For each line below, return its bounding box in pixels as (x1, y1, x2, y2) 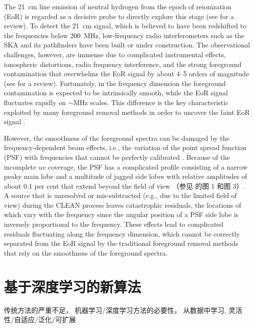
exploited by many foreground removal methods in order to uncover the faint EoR (4, 107, 250, 117)
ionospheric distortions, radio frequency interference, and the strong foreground (4, 59, 242, 69)
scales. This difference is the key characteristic (90, 97, 229, 107)
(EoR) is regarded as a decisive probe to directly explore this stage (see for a (4, 11, 234, 21)
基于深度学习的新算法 (4, 276, 141, 296)
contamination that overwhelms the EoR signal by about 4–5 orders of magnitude (4, 68, 249, 79)
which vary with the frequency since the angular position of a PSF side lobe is (4, 209, 239, 219)
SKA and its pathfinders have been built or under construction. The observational (4, 40, 251, 50)
